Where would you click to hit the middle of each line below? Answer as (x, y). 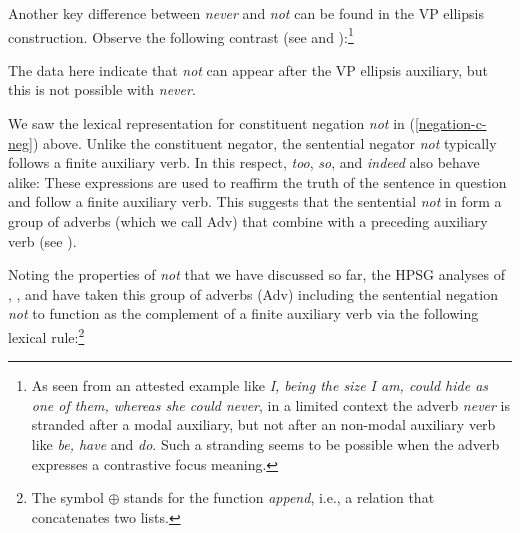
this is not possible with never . (102, 89)
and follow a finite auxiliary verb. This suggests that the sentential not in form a (255, 201)
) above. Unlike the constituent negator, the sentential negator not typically (264, 142)
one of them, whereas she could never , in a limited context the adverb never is (271, 404)
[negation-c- (450, 123)
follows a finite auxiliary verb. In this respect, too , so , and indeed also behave (244, 162)
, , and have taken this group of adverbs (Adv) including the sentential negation (253, 293)
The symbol (67, 497)
